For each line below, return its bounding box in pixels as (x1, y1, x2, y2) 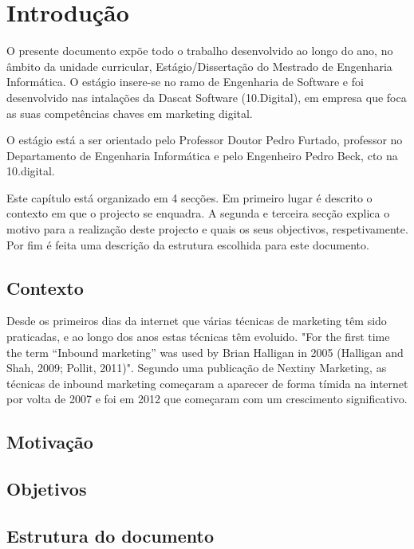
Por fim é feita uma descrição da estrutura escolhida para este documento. (6, 236, 369, 253)
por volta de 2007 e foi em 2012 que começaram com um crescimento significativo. (6, 390, 408, 407)
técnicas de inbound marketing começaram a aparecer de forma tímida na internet (6, 374, 408, 391)
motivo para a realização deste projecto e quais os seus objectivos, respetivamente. (6, 221, 408, 237)
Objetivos (6, 476, 87, 501)
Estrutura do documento (6, 523, 214, 547)
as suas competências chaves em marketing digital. (6, 104, 253, 121)
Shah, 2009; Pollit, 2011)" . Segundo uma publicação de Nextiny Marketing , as (6, 359, 387, 376)
